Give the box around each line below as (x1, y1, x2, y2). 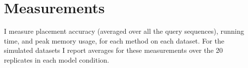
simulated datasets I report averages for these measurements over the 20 (4, 45, 223, 55)
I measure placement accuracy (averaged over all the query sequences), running (4, 26, 244, 36)
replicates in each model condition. (4, 54, 109, 65)
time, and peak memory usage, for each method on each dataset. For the (4, 35, 224, 45)
